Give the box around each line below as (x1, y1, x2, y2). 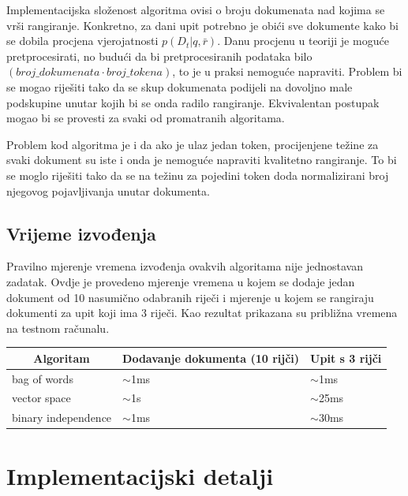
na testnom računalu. (6, 319, 110, 336)
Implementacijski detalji (6, 459, 274, 491)
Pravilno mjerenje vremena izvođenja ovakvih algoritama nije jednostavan (6, 258, 363, 274)
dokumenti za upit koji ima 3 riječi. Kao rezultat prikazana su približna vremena (6, 304, 398, 321)
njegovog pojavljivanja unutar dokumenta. (6, 182, 210, 199)
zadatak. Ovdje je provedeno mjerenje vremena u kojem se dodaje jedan (6, 273, 355, 289)
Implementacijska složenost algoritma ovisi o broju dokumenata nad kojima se (6, 2, 385, 17)
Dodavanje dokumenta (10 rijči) (122, 349, 300, 366)
